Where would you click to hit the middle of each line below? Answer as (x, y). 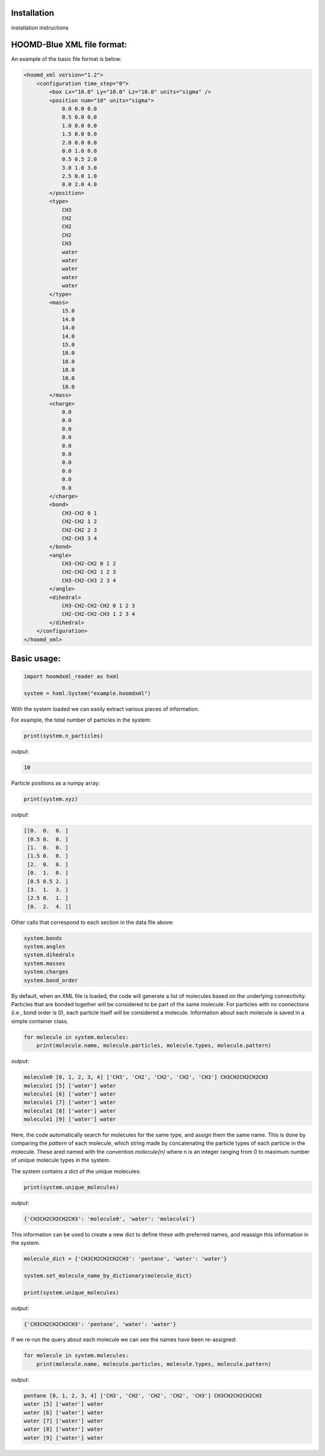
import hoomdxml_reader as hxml (72, 677)
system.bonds (43, 938)
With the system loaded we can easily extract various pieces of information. (105, 709)
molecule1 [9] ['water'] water (70, 1119)
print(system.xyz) (51, 799)
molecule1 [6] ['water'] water (70, 1094)
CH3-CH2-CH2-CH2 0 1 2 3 (98, 606)
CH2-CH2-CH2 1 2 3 (89, 572)
